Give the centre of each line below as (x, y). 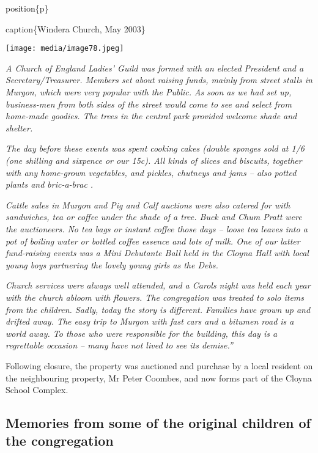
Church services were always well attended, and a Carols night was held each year (158, 285)
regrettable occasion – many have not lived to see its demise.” (119, 345)
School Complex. (37, 390)
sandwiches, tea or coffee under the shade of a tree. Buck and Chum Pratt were (154, 217)
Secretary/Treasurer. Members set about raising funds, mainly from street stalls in (159, 80)
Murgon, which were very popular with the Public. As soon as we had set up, (149, 92)
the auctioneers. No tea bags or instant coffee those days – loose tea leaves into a (157, 228)
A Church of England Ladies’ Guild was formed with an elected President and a (155, 68)
